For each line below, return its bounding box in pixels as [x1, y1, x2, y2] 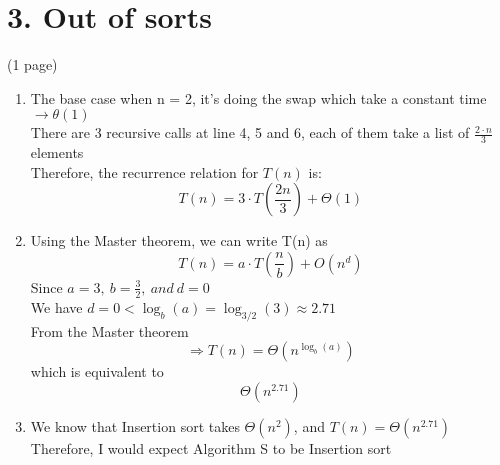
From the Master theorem [30, 320, 189, 341]
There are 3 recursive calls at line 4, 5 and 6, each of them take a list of [30, 122, 470, 143]
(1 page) [7, 54, 58, 75]
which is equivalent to [30, 361, 164, 382]
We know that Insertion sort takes [30, 415, 240, 436]
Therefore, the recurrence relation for [30, 161, 259, 182]
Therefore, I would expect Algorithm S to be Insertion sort [30, 437, 392, 458]
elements [30, 142, 84, 163]
